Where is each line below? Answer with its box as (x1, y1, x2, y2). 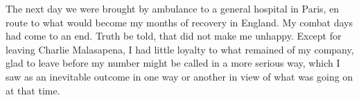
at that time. (6, 83, 60, 97)
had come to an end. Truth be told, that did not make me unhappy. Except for (6, 28, 342, 43)
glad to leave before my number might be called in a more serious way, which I (6, 56, 340, 70)
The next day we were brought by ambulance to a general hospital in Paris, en (6, 1, 340, 15)
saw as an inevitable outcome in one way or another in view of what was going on (6, 69, 353, 83)
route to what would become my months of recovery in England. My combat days (6, 15, 353, 29)
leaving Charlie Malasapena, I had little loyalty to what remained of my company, (6, 42, 354, 56)
